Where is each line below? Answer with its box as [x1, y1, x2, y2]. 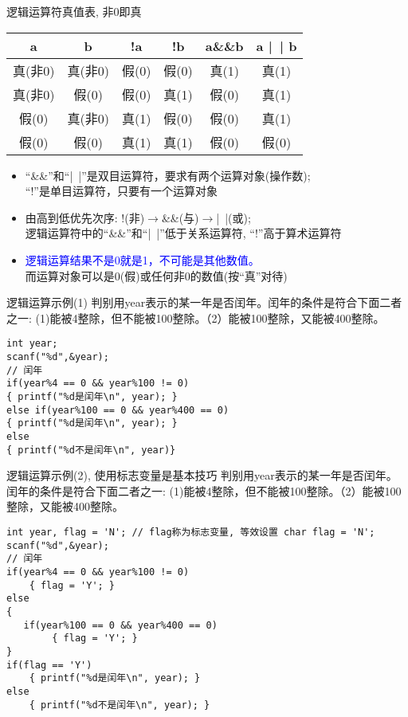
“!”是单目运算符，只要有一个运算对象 [25, 182, 218, 199]
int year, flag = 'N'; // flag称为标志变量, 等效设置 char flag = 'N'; [6, 527, 375, 539]
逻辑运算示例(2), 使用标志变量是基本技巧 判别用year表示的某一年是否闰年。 [6, 467, 398, 484]
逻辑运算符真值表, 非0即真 [6, 3, 142, 19]
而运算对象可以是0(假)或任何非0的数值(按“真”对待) [25, 267, 288, 284]
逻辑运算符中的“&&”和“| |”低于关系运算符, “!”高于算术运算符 [25, 225, 342, 241]
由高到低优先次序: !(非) [25, 209, 145, 225]
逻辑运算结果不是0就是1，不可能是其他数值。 [25, 251, 260, 268]
